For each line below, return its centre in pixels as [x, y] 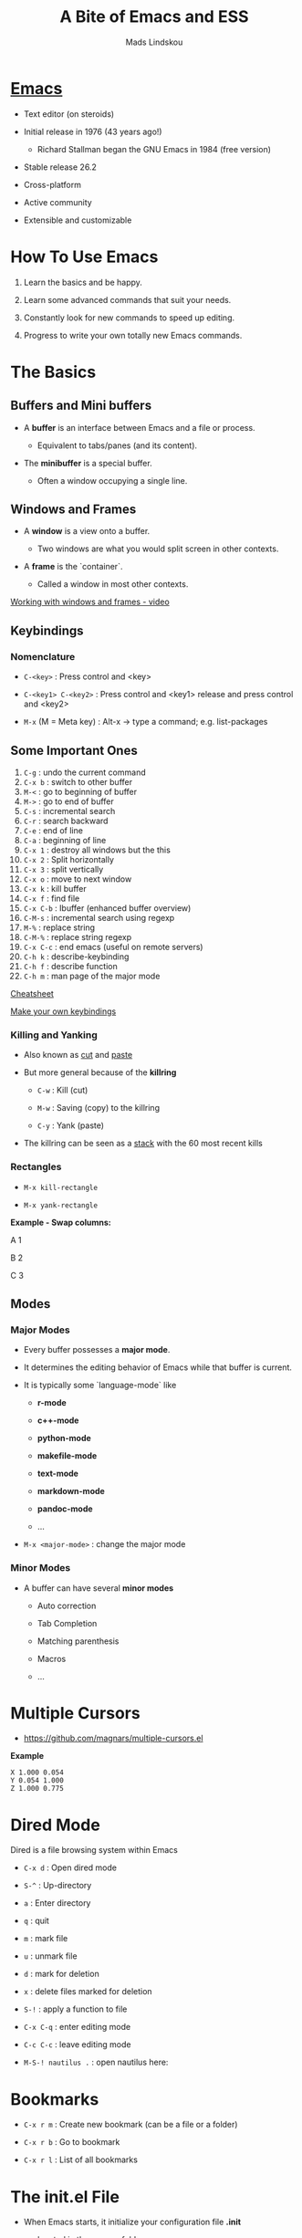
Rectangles [36, 1167]
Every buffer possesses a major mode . [97, 1350]
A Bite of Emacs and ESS [154, 17]
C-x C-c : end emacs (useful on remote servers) [113, 946]
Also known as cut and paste [78, 1055]
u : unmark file [50, 1956]
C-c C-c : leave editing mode [77, 2045]
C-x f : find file [52, 898]
